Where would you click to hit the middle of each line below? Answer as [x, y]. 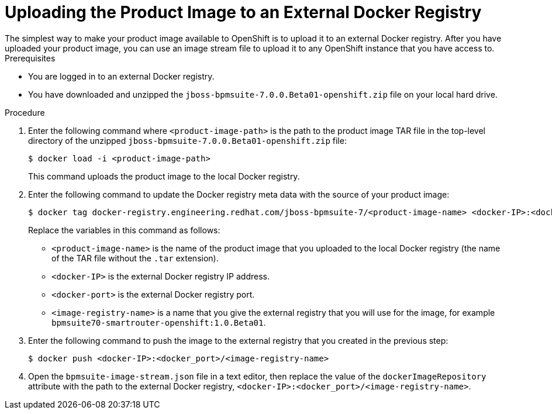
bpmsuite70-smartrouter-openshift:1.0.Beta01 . [159, 322]
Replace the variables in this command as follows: [124, 230]
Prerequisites [30, 58]
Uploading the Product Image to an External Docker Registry [243, 12]
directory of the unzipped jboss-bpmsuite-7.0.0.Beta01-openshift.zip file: [187, 140]
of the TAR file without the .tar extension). [135, 258]
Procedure [25, 112]
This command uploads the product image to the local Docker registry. [164, 176]
